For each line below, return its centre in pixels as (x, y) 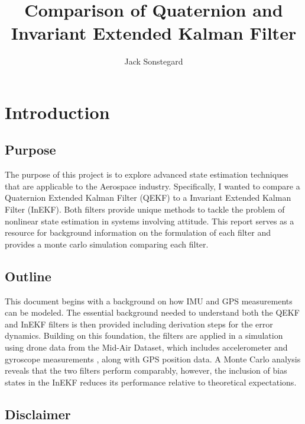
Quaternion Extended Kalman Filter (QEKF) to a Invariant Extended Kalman (148, 197)
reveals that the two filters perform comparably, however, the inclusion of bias (146, 370)
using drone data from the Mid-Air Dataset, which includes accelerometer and (146, 347)
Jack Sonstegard (154, 61)
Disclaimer (38, 414)
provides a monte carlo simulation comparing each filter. (107, 244)
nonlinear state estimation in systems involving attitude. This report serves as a (150, 221)
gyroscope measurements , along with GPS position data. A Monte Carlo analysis (153, 359)
